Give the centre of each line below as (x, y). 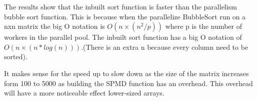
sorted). (16, 56)
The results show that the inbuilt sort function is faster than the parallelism (120, 6)
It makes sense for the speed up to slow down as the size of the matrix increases (126, 73)
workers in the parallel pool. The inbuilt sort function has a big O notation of (123, 37)
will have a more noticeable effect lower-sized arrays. (84, 93)
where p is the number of (204, 26)
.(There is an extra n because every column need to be (165, 47)
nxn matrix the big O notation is (54, 26)
